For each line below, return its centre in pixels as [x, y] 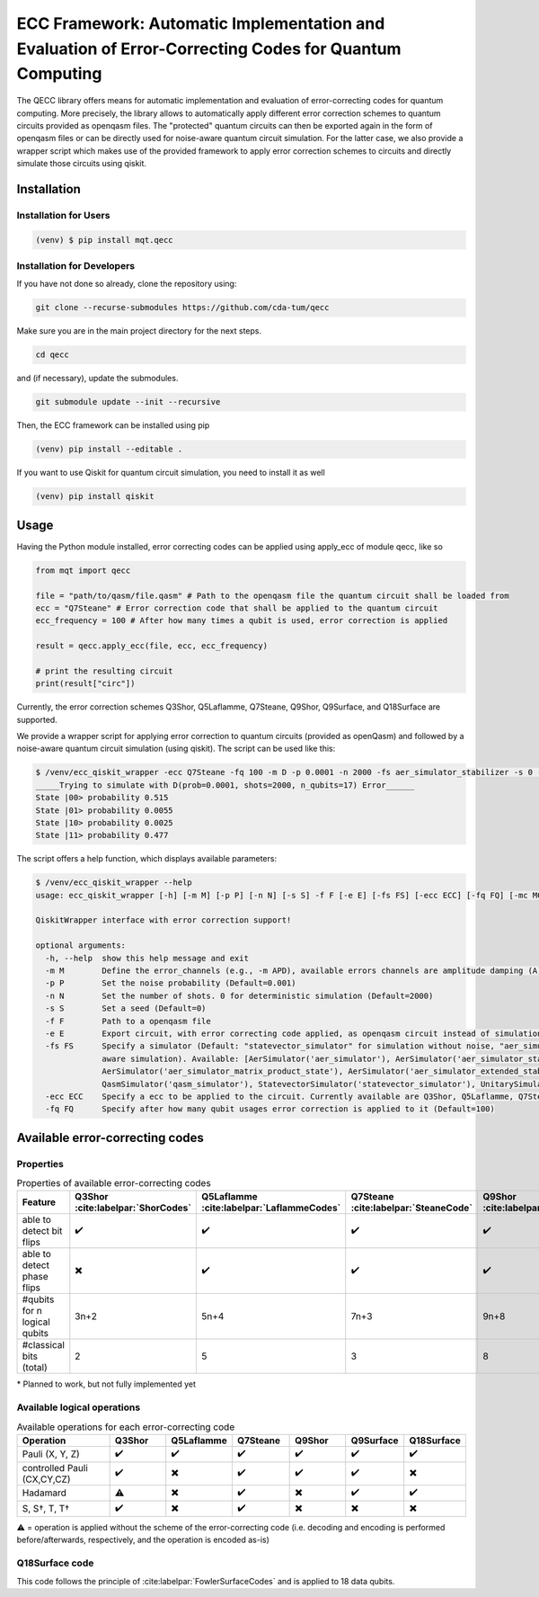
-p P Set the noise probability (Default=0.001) [171, 983]
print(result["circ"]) [85, 684]
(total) [35, 1368]
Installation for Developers [75, 266]
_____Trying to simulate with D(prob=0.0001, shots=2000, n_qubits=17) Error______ [225, 785]
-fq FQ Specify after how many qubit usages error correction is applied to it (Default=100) [270, 1109]
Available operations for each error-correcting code [126, 1427]
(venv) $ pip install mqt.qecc [105, 240]
